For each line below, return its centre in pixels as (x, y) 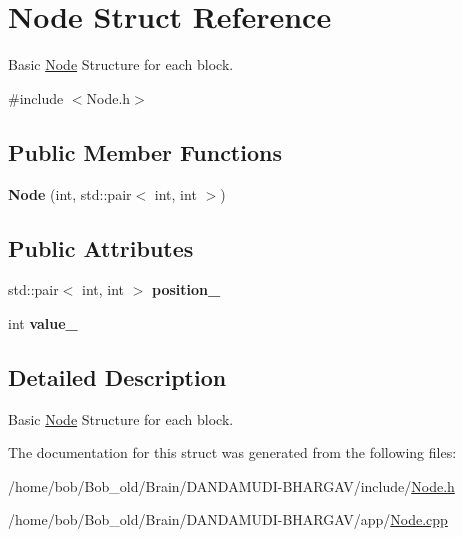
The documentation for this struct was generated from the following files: (232, 452)
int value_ (43, 322)
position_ (186, 289)
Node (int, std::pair (70, 193)
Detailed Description (117, 376)
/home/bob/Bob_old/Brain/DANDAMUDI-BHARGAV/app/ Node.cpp (228, 519)
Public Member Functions (145, 151)
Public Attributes (101, 247)
